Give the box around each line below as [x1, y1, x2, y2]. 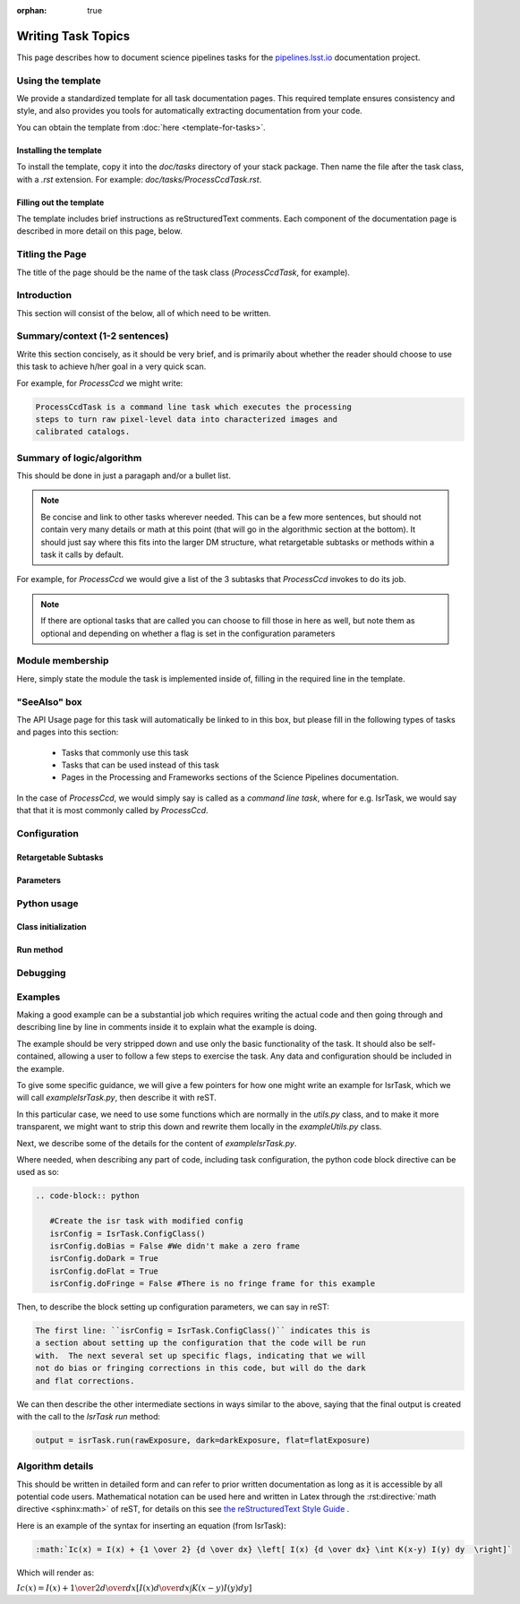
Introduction [16, 289, 72, 302]
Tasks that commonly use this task [61, 747, 190, 758]
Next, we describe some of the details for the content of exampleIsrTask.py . [16, 1137, 297, 1148]
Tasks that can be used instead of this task [61, 759, 219, 770]
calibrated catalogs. [35, 426, 131, 437]
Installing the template [16, 144, 102, 156]
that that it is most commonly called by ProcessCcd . [16, 805, 209, 816]
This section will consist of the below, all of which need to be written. [16, 307, 271, 318]
